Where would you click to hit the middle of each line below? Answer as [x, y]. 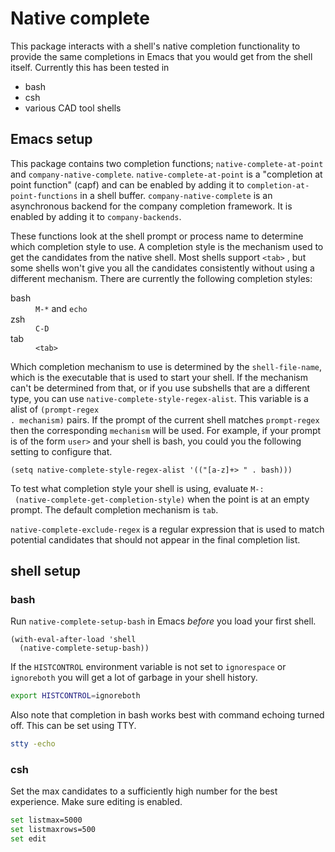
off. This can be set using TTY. [73, 726]
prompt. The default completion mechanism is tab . [114, 509]
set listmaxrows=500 [53, 830]
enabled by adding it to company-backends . [96, 216]
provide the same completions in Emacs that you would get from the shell [161, 56]
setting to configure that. [61, 451]
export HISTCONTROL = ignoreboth [75, 696]
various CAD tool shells [73, 108]
